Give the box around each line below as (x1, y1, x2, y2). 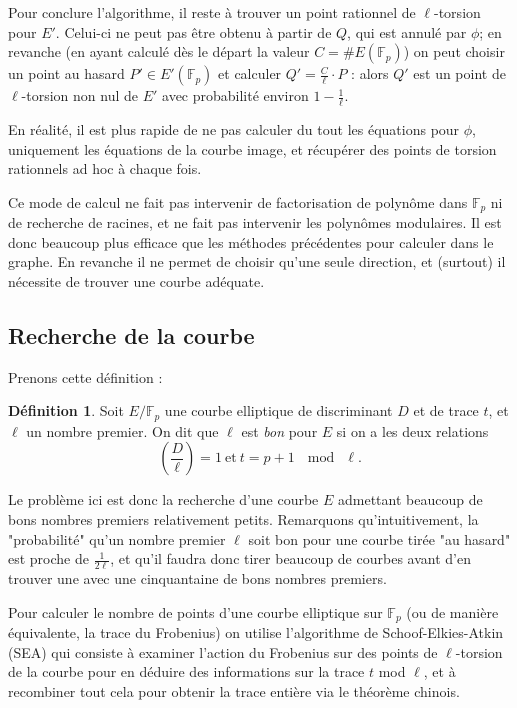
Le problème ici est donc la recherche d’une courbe (8, 489, 319, 510)
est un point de (413, 63, 506, 84)
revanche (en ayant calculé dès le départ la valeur (8, 41, 310, 62)
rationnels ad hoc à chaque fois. (8, 158, 202, 179)
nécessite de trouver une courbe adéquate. (8, 271, 265, 292)
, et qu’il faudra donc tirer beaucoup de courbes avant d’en (110, 548, 471, 569)
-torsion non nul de (21, 85, 139, 106)
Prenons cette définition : (8, 366, 163, 387)
